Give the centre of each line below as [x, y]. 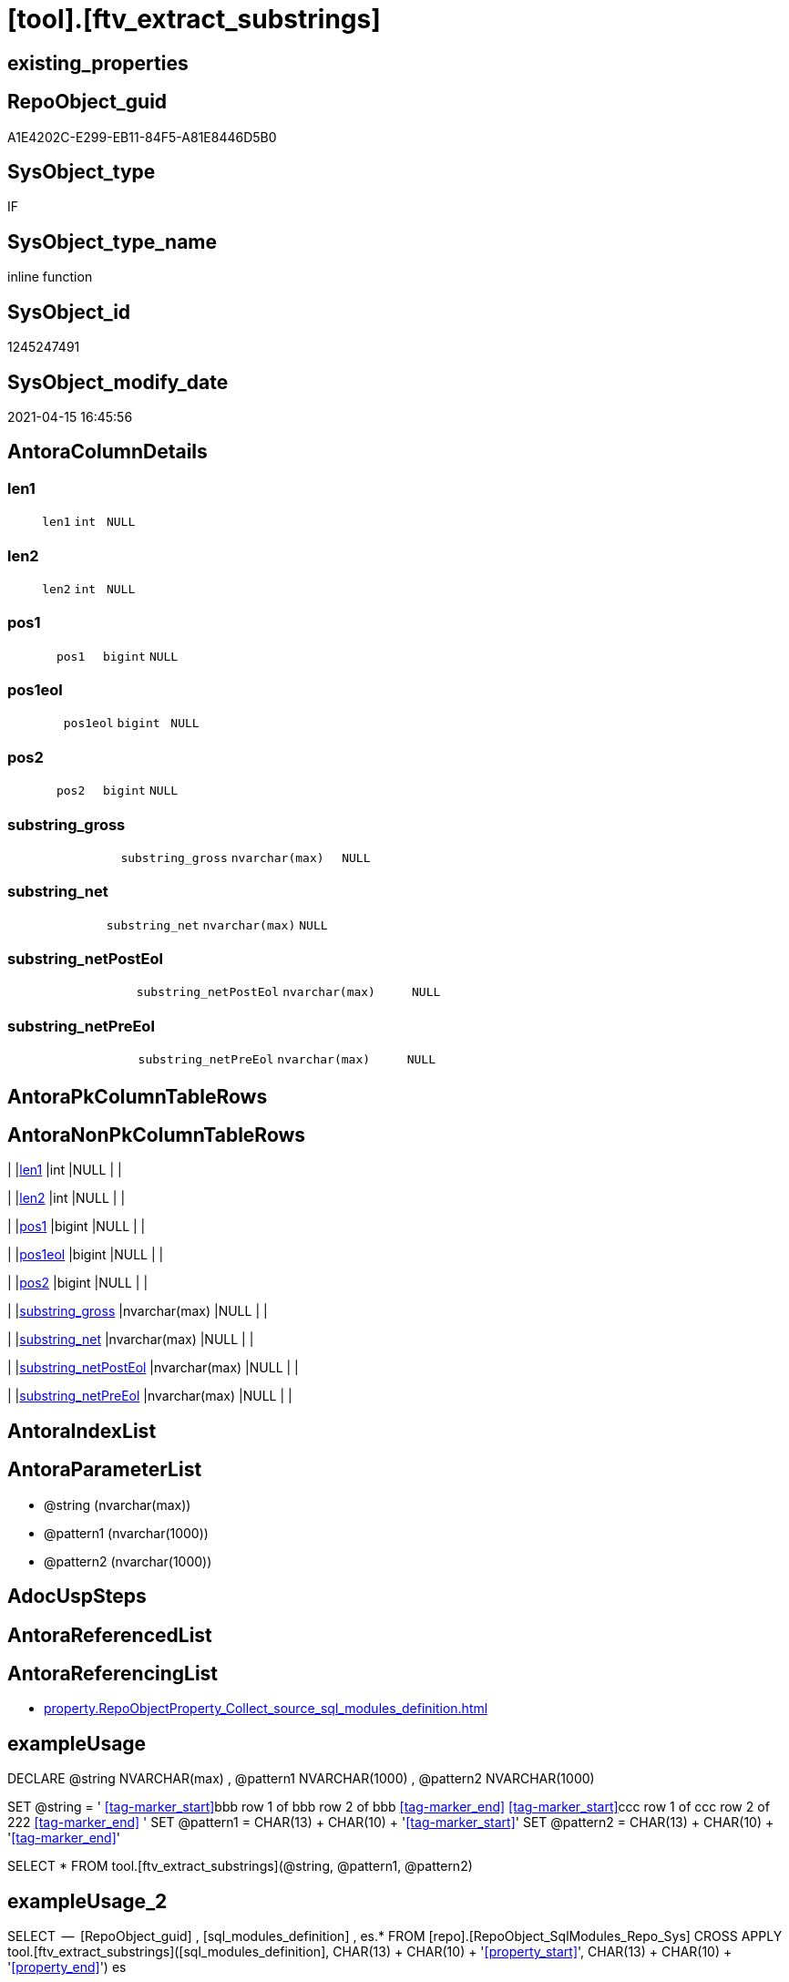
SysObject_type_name [113, 241]
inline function [50, 277]
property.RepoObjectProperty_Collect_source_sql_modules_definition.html [266, 1709]
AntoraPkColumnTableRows [138, 1096]
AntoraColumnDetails [108, 452]
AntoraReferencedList [110, 1635]
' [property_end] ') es [67, 1967]
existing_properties [98, 63]
